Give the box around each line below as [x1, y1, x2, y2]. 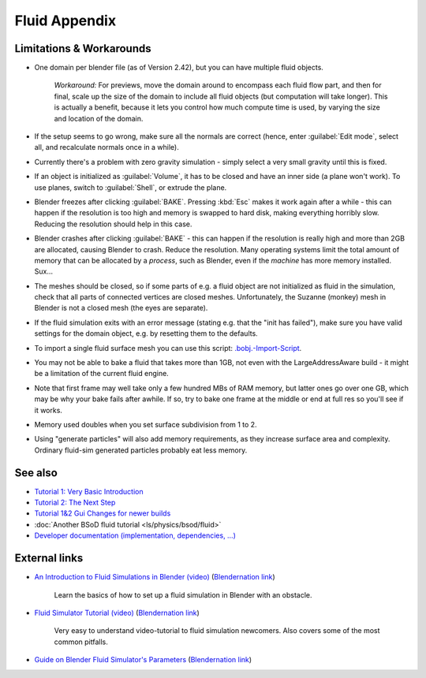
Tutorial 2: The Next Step [34, 497, 116, 508]
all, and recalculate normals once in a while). [34, 143, 179, 152]
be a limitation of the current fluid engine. [34, 369, 169, 378]
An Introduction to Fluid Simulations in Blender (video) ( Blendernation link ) [34, 572, 275, 582]
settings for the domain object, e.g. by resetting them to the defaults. [34, 329, 258, 338]
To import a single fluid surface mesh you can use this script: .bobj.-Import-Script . [34, 343, 302, 352]
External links [14, 552, 84, 565]
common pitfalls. [54, 637, 108, 646]
